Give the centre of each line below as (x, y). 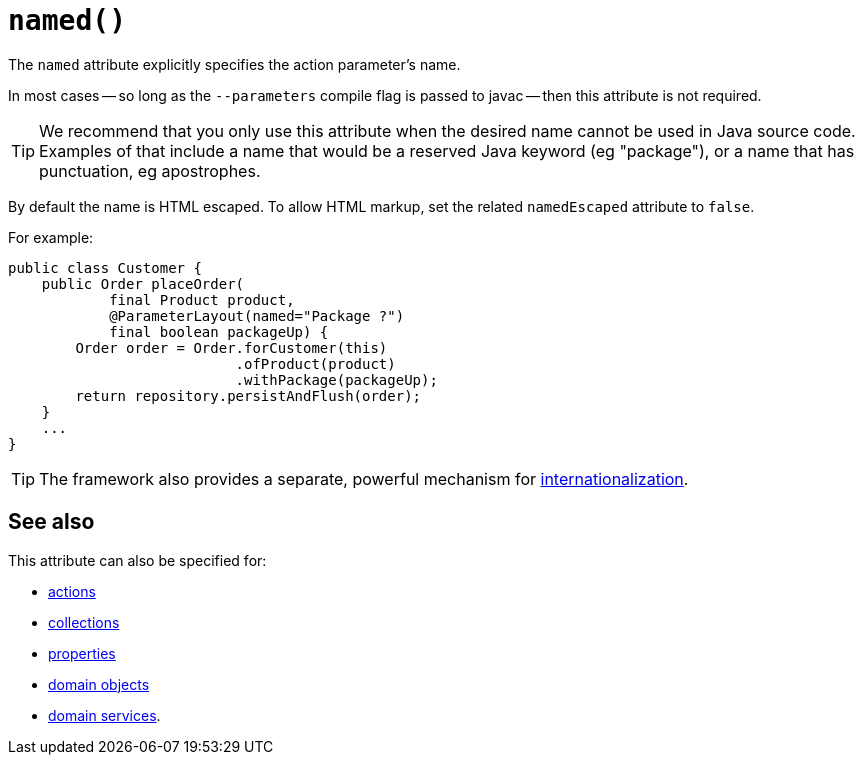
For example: (51, 237)
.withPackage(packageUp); (336, 379)
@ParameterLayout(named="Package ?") (257, 315)
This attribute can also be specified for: (137, 560)
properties (82, 653)
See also (51, 522)
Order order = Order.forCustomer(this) (231, 347)
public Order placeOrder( (143, 283)
